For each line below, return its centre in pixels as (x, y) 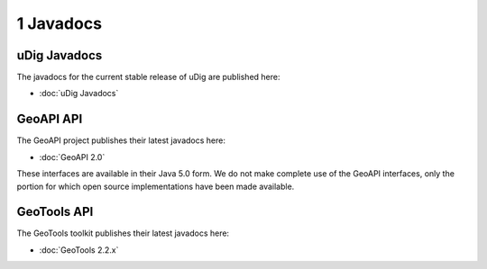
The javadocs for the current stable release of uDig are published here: (148, 77)
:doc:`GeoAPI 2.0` (72, 157)
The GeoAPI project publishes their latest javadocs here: (121, 140)
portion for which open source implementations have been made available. (156, 186)
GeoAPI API (50, 119)
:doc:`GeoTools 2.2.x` (79, 250)
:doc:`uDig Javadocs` (79, 94)
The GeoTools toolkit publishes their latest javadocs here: (123, 233)
